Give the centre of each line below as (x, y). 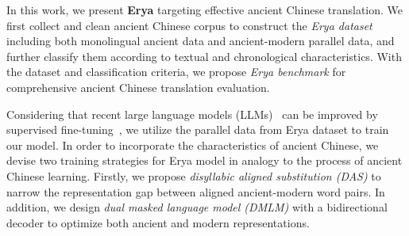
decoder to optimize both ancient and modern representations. (158, 222)
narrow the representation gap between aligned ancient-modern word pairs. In (196, 191)
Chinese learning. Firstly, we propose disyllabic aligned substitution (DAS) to (194, 175)
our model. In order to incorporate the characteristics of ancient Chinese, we (193, 145)
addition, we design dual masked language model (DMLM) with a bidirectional (197, 207)
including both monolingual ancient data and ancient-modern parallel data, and (201, 41)
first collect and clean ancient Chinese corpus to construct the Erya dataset (189, 25)
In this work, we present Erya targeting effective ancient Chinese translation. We (205, 10)
